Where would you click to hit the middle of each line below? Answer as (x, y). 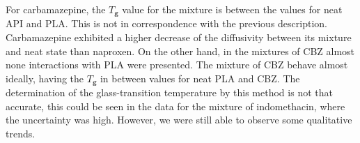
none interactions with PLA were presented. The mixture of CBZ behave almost (177, 65)
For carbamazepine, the (56, 9)
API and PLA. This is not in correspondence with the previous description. (166, 23)
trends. (21, 134)
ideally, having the (45, 78)
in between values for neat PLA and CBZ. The (200, 78)
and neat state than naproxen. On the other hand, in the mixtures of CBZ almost (180, 51)
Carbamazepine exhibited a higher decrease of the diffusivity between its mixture (179, 37)
